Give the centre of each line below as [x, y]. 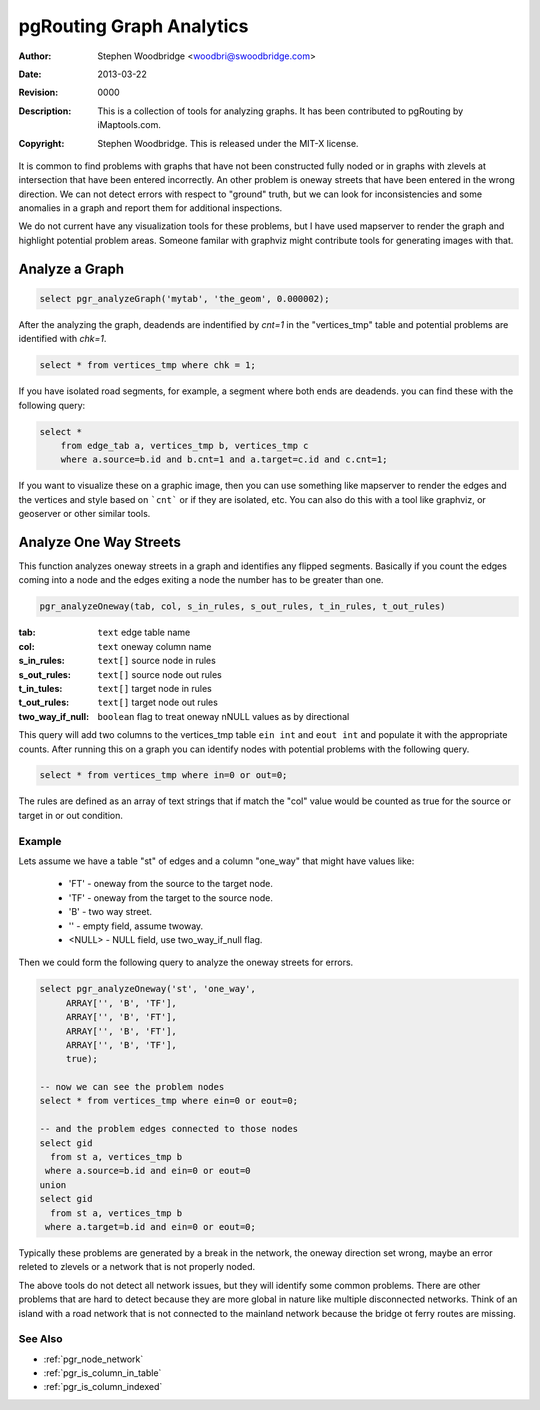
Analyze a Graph [71, 268]
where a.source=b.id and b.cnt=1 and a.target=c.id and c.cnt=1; [224, 459]
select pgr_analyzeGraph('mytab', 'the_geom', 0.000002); [184, 298]
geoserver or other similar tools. [84, 514]
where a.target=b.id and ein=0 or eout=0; [151, 1226]
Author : [35, 56]
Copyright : [41, 143]
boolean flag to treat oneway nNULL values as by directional [223, 716]
